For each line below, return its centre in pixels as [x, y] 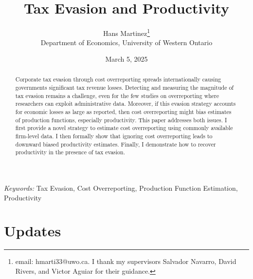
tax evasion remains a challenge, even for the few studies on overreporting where [117, 95]
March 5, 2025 [126, 58]
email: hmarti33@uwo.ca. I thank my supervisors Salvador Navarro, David [126, 261]
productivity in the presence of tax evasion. [70, 152]
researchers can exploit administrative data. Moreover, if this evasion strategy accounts [126, 104]
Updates [33, 231]
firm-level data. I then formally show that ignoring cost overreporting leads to [114, 136]
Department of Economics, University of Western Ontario [126, 42]
